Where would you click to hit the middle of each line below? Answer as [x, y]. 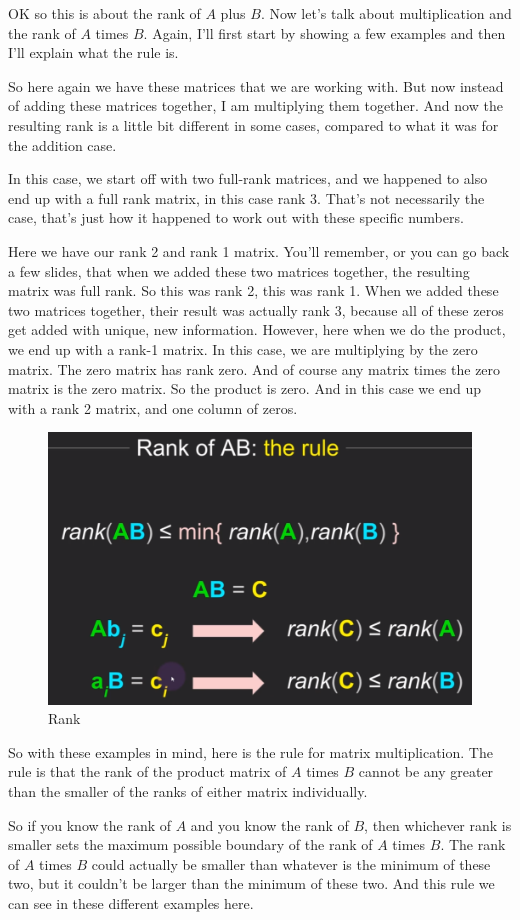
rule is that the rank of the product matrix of [147, 771]
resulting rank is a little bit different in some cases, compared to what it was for [253, 124]
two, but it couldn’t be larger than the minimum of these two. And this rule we [251, 883]
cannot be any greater [426, 771]
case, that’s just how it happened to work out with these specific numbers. [236, 217]
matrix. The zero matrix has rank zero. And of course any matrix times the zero [254, 368]
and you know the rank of [269, 824]
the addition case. [62, 144]
